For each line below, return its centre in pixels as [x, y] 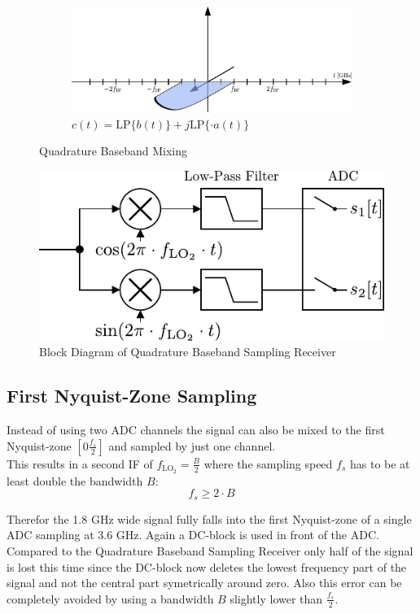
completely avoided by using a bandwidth [110, 598]
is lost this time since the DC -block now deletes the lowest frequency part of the [207, 566]
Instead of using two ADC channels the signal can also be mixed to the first [196, 430]
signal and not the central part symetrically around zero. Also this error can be [204, 583]
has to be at [380, 463]
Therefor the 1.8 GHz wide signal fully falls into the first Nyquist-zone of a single [209, 518]
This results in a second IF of [80, 463]
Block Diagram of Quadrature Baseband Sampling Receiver [188, 352]
